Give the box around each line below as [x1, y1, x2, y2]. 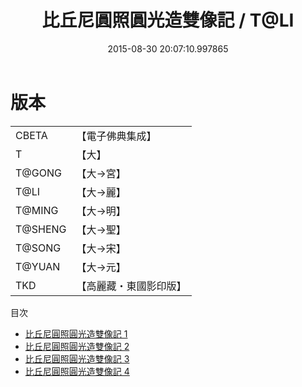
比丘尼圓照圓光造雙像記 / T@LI [41, 9, 295, 32]
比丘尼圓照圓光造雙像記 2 [24, 340, 130, 352]
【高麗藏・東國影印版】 [76, 279, 187, 293]
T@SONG [15, 241, 62, 255]
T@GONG [15, 166, 62, 180]
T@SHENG [15, 222, 67, 236]
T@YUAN [15, 259, 61, 273]
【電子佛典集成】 [76, 129, 157, 143]
